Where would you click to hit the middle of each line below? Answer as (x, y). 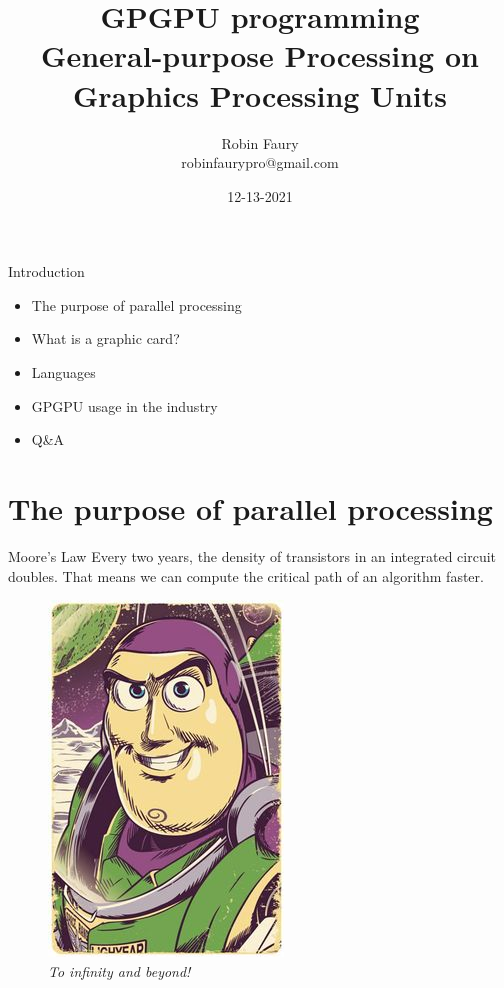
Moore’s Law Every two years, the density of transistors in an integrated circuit (252, 555)
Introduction (46, 271)
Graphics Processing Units (260, 94)
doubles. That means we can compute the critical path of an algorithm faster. (246, 575)
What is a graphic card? (105, 338)
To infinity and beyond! (119, 970)
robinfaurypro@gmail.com (260, 162)
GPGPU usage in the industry (124, 405)
